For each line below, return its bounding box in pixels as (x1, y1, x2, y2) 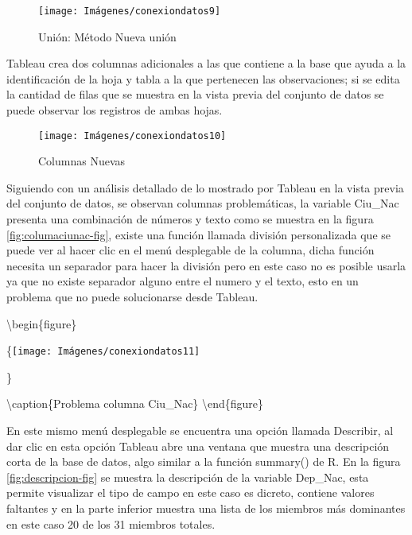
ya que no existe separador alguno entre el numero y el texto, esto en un (6, 273, 359, 289)
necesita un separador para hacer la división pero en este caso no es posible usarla (6, 257, 406, 273)
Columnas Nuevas (38, 153, 126, 169)
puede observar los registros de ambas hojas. (6, 102, 223, 118)
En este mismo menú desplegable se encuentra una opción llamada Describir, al (6, 422, 394, 439)
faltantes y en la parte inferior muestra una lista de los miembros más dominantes (6, 500, 406, 517)
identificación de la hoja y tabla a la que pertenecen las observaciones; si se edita (6, 70, 400, 87)
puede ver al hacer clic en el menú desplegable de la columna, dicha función (6, 242, 375, 258)
